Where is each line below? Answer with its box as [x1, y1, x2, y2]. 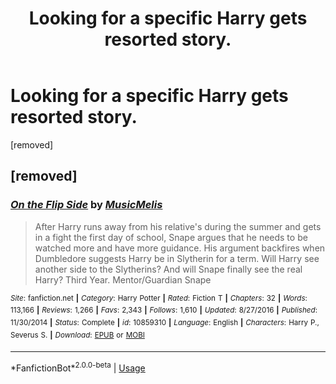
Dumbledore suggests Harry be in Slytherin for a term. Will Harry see [34, 252, 320, 264]
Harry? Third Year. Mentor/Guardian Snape [34, 273, 212, 286]
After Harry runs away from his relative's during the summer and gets [34, 220, 322, 232]
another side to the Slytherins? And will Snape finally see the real [34, 263, 303, 275]
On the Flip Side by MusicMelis [10, 198, 163, 212]
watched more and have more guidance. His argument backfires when [34, 242, 326, 254]
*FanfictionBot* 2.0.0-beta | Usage [10, 360, 146, 374]
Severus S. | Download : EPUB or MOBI [10, 330, 145, 340]
